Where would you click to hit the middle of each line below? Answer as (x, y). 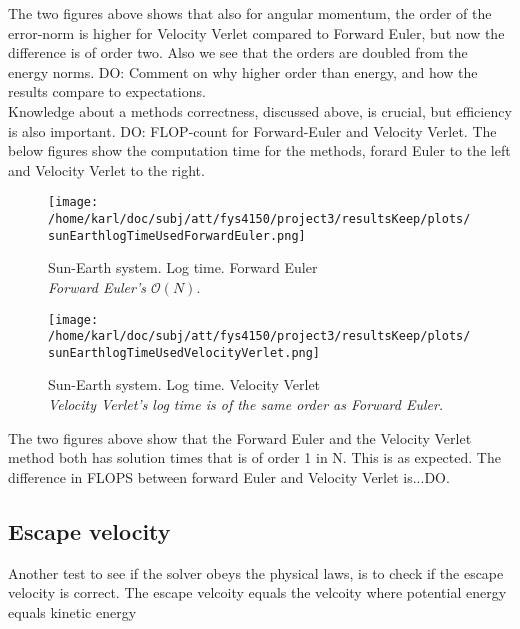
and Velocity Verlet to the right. (106, 169)
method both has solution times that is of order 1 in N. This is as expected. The (254, 457)
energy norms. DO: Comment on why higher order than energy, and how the (243, 71)
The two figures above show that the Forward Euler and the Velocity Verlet (240, 437)
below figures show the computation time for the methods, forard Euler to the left (259, 150)
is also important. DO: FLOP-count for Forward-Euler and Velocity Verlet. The (252, 130)
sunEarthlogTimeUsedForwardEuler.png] (177, 235)
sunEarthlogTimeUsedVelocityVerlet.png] (184, 352)
